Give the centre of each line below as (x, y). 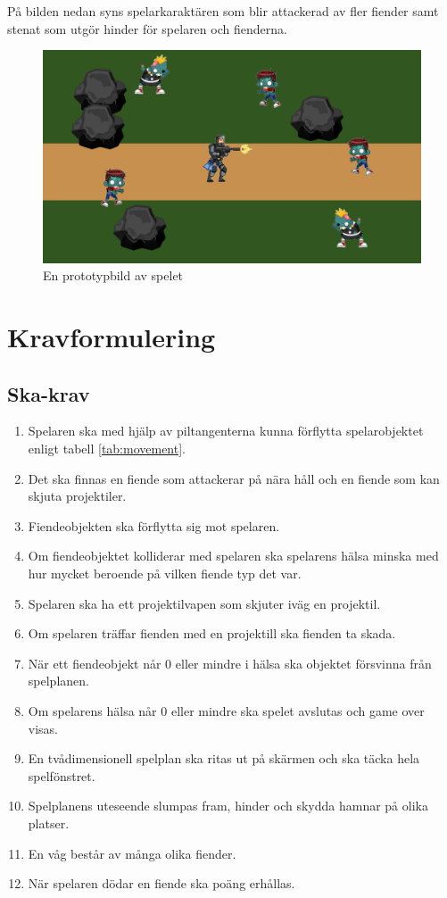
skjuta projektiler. (77, 496)
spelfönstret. (62, 775)
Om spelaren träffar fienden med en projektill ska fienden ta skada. (212, 633)
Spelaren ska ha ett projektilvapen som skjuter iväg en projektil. (204, 603)
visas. (43, 728)
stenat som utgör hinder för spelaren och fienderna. (147, 28)
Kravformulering (112, 337)
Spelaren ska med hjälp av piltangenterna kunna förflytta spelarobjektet (226, 431)
